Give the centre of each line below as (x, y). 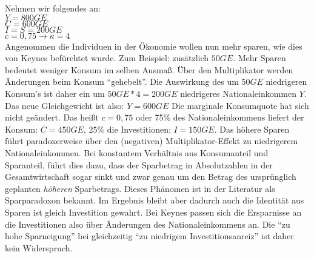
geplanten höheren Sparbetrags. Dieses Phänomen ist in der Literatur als (140, 188)
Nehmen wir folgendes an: (53, 8)
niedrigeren (286, 81)
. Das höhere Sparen (252, 129)
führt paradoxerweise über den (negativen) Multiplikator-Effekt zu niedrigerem (152, 141)
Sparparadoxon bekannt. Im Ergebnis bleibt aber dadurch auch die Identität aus (155, 200)
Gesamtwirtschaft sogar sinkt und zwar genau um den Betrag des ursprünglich (151, 177)
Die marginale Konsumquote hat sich (240, 105)
